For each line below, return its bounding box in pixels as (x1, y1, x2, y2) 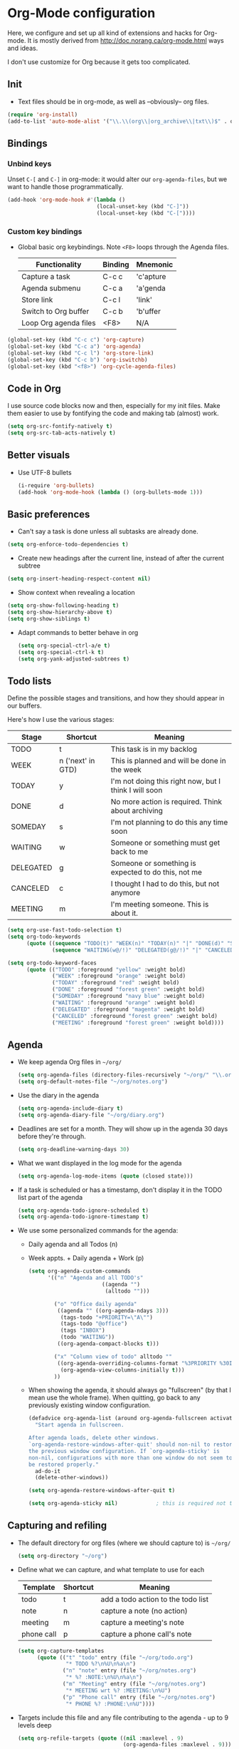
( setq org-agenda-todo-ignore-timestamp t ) (17, 1213, 149, 1220)
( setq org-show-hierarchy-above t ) (7, 608, 113, 616)
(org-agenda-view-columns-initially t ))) (60, 1366, 185, 1374)
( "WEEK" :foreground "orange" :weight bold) (52, 972, 186, 980)
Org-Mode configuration (7, 5, 156, 21)
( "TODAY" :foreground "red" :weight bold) (52, 979, 180, 986)
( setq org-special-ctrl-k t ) (17, 648, 105, 656)
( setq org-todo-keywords (7, 933, 81, 941)
